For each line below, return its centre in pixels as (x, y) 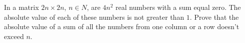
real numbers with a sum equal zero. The (178, 7)
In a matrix (22, 7)
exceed (14, 36)
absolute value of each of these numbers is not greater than (94, 17)
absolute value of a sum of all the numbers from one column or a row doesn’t (122, 26)
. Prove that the (214, 17)
